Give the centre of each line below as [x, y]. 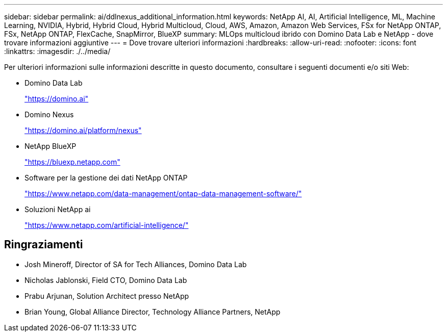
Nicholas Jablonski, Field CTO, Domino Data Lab [106, 280]
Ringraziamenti [44, 245]
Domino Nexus [49, 114]
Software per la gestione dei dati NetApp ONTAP [106, 178]
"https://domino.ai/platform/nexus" [83, 130]
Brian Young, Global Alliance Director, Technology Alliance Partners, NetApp [153, 312]
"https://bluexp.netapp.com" [72, 162]
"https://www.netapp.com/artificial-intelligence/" [107, 225]
